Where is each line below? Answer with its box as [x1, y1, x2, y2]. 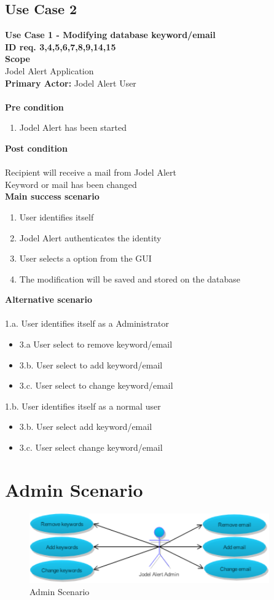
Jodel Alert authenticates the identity [19, 231, 162, 244]
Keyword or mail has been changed [5, 177, 137, 190]
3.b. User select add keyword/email [19, 420, 152, 433]
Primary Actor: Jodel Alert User [5, 76, 136, 89]
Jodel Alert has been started [19, 121, 127, 134]
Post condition [5, 141, 68, 154]
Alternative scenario [5, 293, 93, 306]
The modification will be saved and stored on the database [19, 272, 241, 285]
